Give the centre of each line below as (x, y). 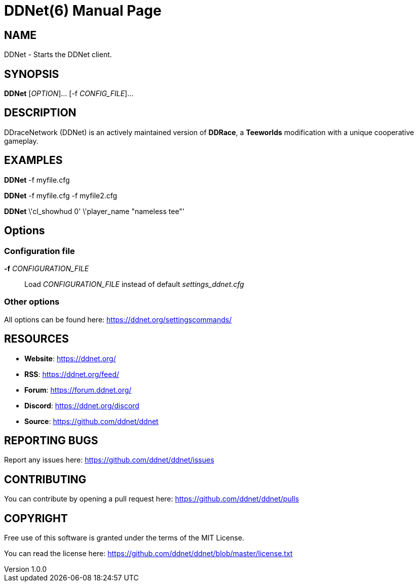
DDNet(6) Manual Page (83, 11)
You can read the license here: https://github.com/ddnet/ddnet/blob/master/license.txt (148, 554)
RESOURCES (36, 339)
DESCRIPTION (40, 113)
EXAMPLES (33, 160)
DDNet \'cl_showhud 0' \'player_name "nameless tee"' (94, 211)
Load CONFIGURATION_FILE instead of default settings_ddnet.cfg (134, 284)
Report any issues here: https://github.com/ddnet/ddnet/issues (109, 460)
